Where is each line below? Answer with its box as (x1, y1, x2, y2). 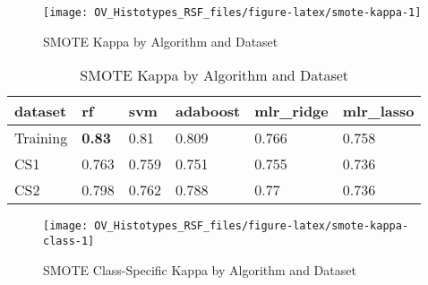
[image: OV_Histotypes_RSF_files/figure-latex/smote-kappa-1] (43, 6, 422, 19)
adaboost (175, 100, 241, 122)
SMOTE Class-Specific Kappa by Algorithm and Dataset (43, 260, 356, 279)
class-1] (43, 234, 95, 247)
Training (14, 127, 68, 149)
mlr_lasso (342, 100, 415, 122)
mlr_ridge (254, 100, 329, 122)
